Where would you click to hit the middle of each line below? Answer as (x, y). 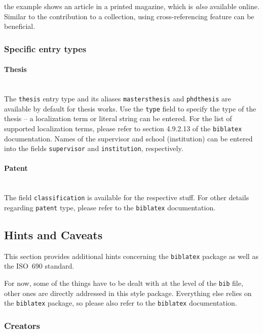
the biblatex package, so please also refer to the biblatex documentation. (121, 303)
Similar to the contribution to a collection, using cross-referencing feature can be (129, 16)
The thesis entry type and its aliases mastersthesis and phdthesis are (118, 99)
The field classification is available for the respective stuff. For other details (127, 197)
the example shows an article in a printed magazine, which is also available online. (132, 6)
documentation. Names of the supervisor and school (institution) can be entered (128, 138)
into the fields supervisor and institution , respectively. (94, 148)
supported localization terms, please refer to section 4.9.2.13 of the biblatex (123, 128)
